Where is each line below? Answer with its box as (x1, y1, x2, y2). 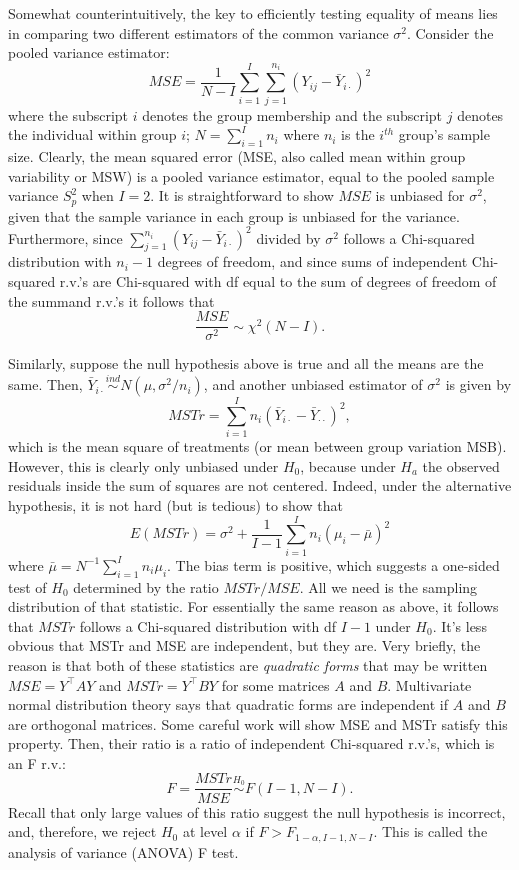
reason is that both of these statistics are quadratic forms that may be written (8, 654, 488, 675)
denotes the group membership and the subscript (142, 104, 443, 125)
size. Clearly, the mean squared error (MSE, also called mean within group (8, 145, 466, 166)
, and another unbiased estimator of (203, 374, 423, 395)
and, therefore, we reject (8, 821, 157, 842)
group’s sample (398, 124, 490, 145)
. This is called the (373, 821, 488, 842)
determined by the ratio (73, 576, 219, 597)
